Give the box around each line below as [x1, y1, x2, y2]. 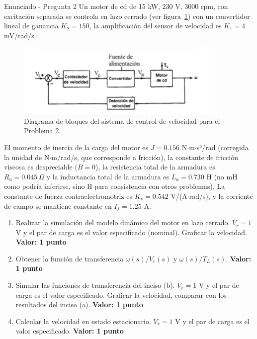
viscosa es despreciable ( [4, 162, 78, 172]
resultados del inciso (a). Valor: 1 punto [15, 299, 143, 310]
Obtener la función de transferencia [15, 253, 124, 263]
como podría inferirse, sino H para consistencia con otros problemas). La [4, 181, 225, 191]
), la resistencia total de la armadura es [95, 162, 215, 172]
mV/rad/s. [4, 30, 36, 40]
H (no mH [206, 171, 238, 181]
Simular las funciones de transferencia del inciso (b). [15, 280, 175, 290]
